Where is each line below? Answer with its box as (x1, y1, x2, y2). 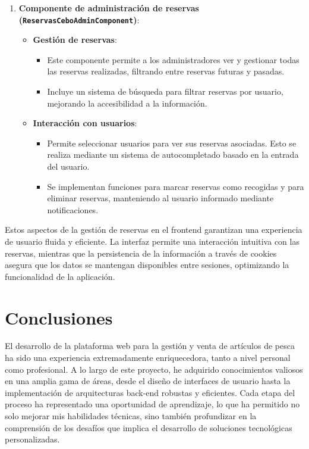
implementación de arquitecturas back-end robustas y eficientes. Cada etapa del (5, 386, 295, 398)
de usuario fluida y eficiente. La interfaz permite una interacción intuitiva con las (5, 235, 299, 247)
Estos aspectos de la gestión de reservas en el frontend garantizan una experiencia (5, 223, 302, 236)
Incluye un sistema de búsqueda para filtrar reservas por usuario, (47, 85, 283, 98)
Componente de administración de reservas (18, 2, 199, 14)
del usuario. (47, 160, 90, 172)
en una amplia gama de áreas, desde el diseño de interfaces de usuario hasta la (5, 375, 291, 387)
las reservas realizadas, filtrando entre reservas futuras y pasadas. (47, 65, 285, 77)
